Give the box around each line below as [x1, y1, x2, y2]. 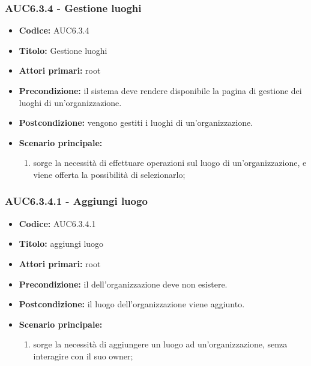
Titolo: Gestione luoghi [19, 44, 107, 56]
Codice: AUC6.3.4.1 [19, 217, 96, 229]
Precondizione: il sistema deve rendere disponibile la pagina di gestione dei [19, 84, 302, 96]
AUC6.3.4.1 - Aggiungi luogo [5, 193, 148, 208]
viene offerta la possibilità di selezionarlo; [33, 168, 186, 180]
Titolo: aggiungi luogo [19, 237, 104, 250]
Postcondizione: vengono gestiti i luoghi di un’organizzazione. [19, 116, 253, 129]
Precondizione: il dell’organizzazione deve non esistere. [19, 277, 228, 290]
